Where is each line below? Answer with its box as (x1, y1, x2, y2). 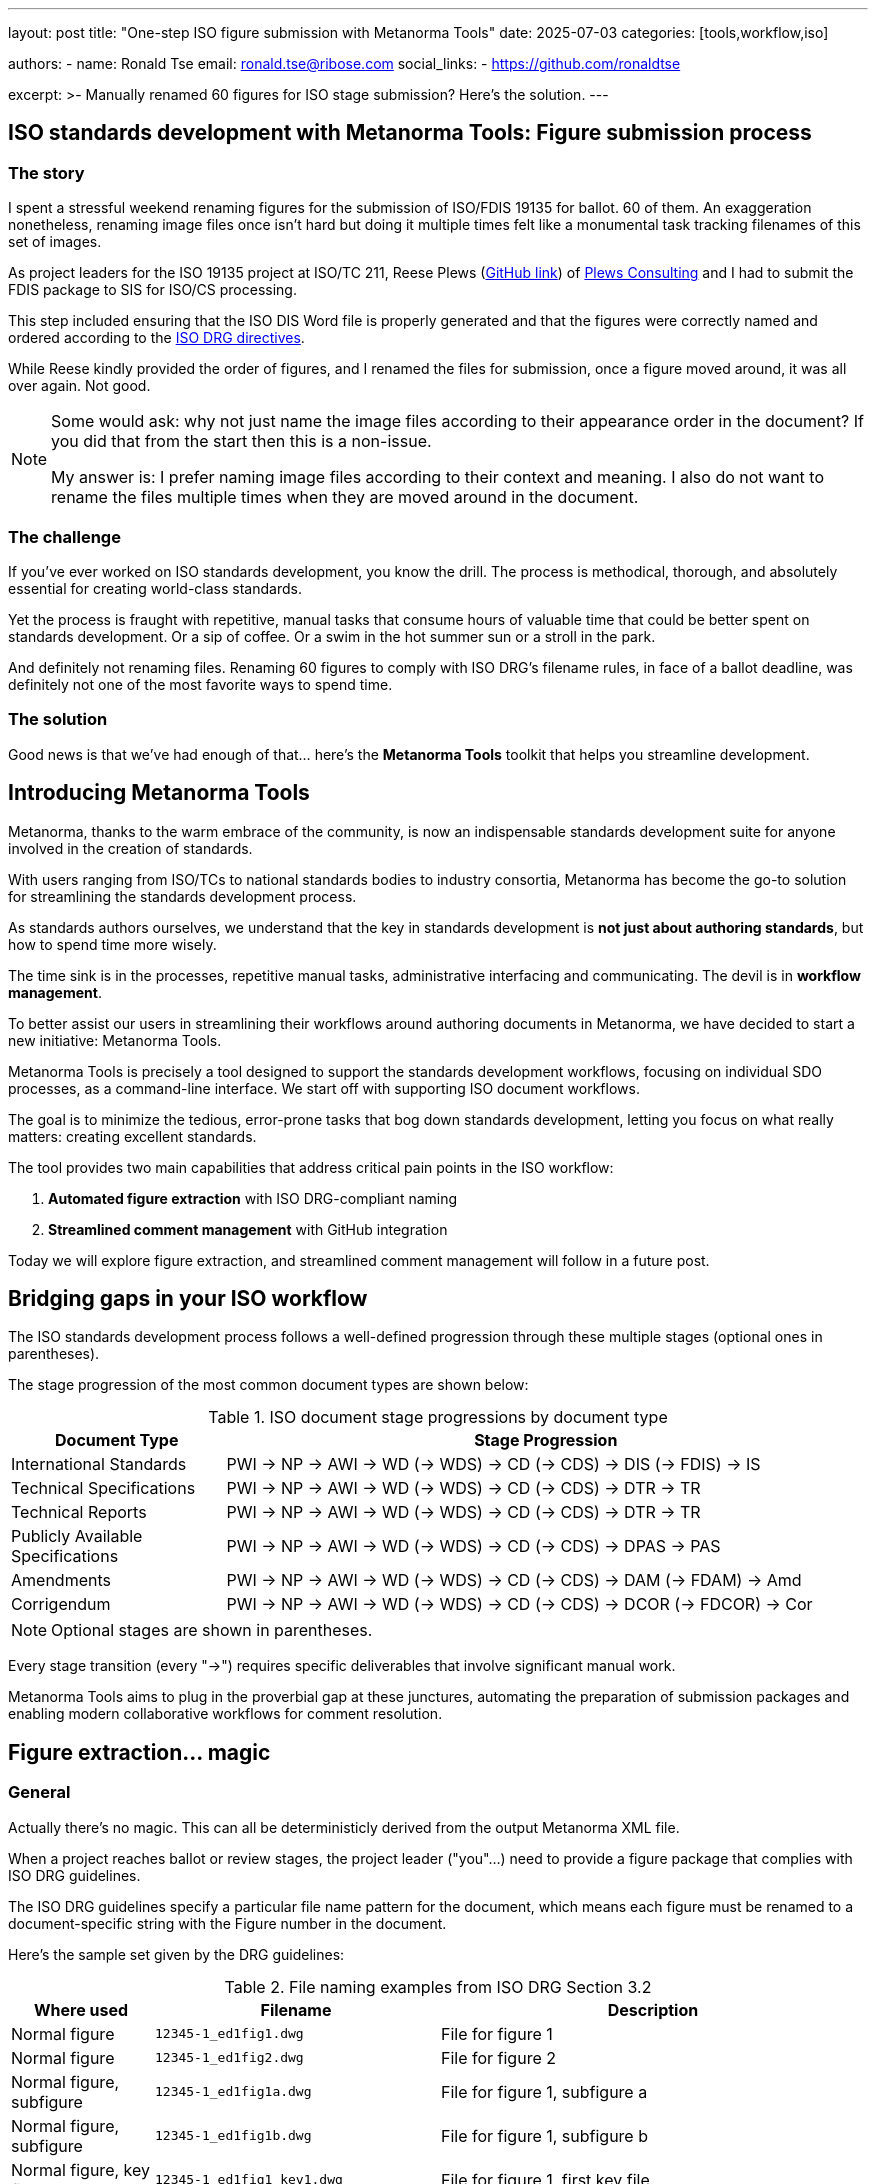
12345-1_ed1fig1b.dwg (154, 2128, 312, 2144)
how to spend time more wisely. (8, 935, 217, 953)
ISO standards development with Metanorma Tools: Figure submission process (8, 120, 812, 146)
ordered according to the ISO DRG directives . (8, 329, 305, 347)
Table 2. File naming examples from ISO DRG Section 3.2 (224, 1976, 652, 1997)
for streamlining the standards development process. (8, 887, 357, 905)
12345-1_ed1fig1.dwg (154, 2026, 304, 2042)
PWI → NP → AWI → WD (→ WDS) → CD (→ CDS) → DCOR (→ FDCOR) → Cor (226, 1594, 813, 1615)
